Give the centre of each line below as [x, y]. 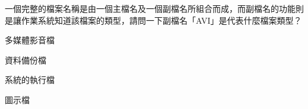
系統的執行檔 [30, 80]
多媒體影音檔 [30, 40]
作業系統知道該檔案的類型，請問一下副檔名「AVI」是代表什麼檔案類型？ [161, 20]
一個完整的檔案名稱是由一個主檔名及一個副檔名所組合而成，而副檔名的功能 [150, 8]
